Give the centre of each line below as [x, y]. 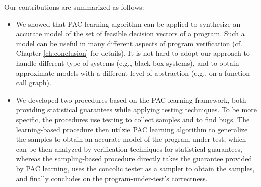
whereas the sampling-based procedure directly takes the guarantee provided [134, 159]
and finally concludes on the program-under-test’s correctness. [112, 178]
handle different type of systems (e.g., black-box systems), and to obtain [127, 63]
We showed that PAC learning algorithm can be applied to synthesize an [128, 23]
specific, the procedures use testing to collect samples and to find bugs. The [133, 119]
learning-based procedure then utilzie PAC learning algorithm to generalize [132, 129]
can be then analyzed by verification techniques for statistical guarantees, [129, 149]
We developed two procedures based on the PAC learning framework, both [131, 99]
